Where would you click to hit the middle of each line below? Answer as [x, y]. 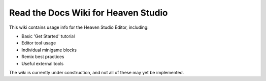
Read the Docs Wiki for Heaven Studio [88, 13]
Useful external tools [43, 63]
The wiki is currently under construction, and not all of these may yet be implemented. [97, 72]
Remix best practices [43, 57]
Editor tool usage [39, 43]
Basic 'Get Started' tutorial [48, 36]
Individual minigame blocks [49, 50]
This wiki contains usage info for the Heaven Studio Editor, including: [79, 27]
